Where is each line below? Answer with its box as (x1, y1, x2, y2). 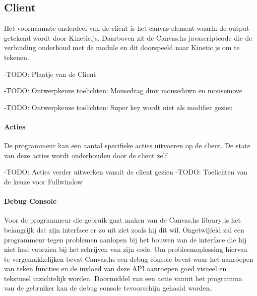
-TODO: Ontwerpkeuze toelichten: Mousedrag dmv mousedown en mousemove (4, 85, 243, 96)
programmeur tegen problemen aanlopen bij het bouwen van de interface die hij (4, 234, 247, 244)
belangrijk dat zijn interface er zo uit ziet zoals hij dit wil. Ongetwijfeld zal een (4, 224, 244, 235)
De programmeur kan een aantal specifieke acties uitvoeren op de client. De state (4, 140, 251, 151)
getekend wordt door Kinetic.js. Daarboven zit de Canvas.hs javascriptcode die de (4, 32, 252, 43)
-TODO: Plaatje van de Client (4, 68, 96, 79)
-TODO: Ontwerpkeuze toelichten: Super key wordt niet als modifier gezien (4, 102, 233, 112)
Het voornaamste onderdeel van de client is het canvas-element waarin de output (4, 23, 250, 33)
